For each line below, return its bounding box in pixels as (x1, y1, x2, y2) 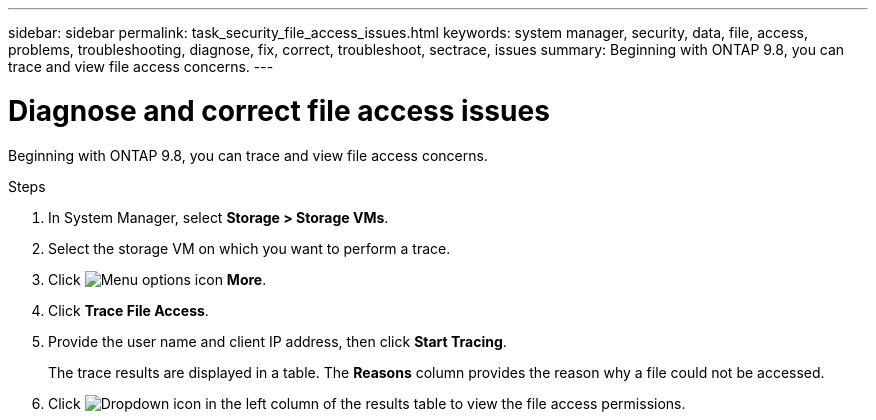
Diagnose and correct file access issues (8, 93, 550, 128)
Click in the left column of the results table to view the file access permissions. (48, 394, 686, 412)
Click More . (48, 270, 267, 288)
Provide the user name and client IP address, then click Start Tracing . (48, 332, 507, 350)
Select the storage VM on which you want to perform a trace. (48, 239, 451, 257)
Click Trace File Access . (48, 301, 209, 319)
